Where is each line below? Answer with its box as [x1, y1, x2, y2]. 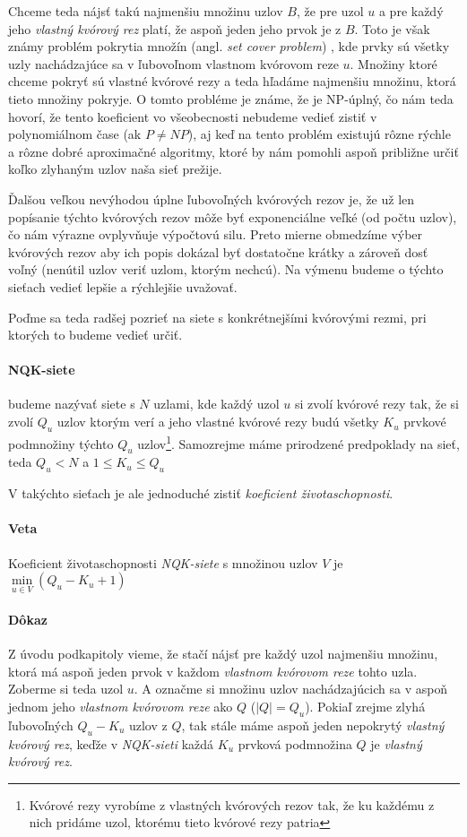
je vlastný [370, 734, 422, 753]
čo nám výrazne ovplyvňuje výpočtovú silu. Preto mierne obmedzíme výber [8, 225, 423, 244]
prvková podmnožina [238, 734, 352, 753]
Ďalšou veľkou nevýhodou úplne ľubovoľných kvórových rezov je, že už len [8, 189, 415, 208]
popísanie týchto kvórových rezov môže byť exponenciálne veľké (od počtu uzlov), [8, 207, 457, 226]
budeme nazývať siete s [8, 394, 135, 413]
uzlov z [128, 715, 168, 734]
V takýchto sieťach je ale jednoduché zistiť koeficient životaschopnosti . [8, 484, 393, 503]
